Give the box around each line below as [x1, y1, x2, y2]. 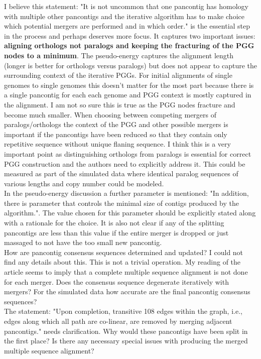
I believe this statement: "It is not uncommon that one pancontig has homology [4, 1, 248, 11]
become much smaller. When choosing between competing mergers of [4, 109, 217, 119]
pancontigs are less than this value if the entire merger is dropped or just [4, 227, 229, 237]
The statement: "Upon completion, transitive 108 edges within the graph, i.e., [4, 306, 242, 316]
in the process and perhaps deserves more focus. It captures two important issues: [4, 30, 255, 41]
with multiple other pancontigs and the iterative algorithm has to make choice [4, 11, 244, 21]
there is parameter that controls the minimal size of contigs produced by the [4, 197, 239, 208]
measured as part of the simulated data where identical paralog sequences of [4, 168, 238, 179]
